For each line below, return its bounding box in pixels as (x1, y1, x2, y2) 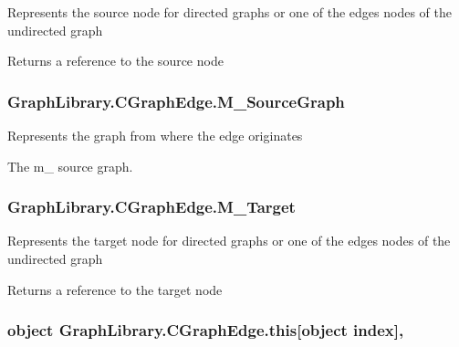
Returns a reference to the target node (7, 279, 223, 299)
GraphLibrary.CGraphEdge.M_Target (7, 195, 296, 218)
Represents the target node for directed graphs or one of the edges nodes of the (7, 231, 451, 250)
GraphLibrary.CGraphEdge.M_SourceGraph (7, 89, 345, 112)
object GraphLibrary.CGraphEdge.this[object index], (7, 319, 404, 342)
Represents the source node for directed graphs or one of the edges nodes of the (7, 3, 452, 21)
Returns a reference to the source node (7, 51, 224, 70)
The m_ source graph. (7, 156, 133, 175)
